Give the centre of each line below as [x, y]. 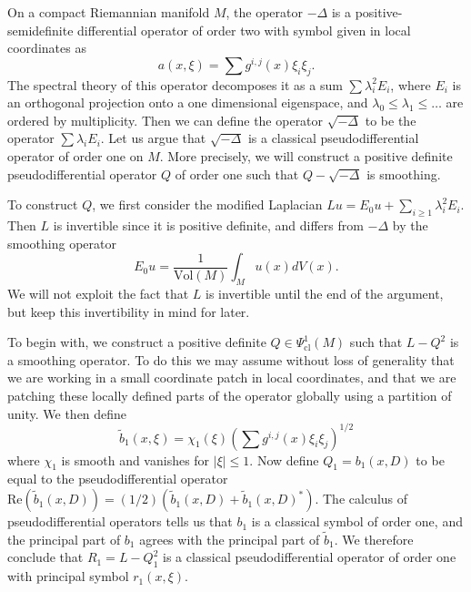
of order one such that [237, 174]
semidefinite [40, 30]
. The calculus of [361, 499]
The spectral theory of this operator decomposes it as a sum [175, 84]
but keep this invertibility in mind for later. [129, 311]
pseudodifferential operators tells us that [120, 521]
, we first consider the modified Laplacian [207, 204]
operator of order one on [75, 156]
